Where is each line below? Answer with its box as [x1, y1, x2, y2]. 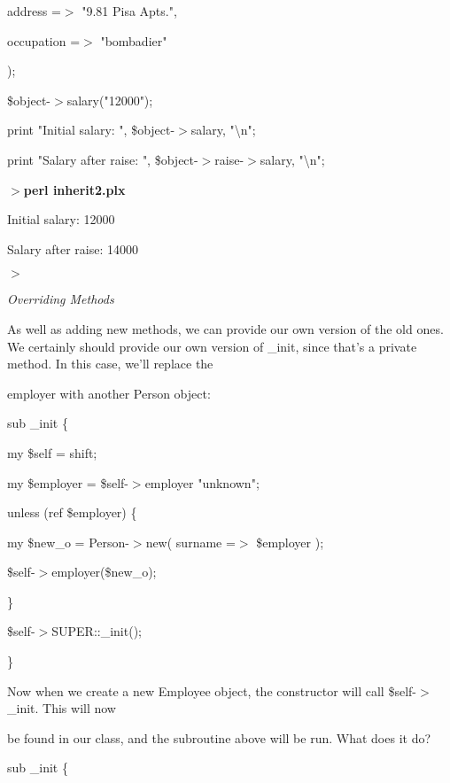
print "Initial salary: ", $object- [7, 120, 175, 139]
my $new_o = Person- [7, 532, 129, 551]
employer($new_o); [51, 562, 157, 581]
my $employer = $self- [7, 473, 128, 492]
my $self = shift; [7, 443, 97, 461]
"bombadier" [100, 31, 167, 50]
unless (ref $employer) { [7, 503, 137, 522]
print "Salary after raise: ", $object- [7, 150, 198, 168]
